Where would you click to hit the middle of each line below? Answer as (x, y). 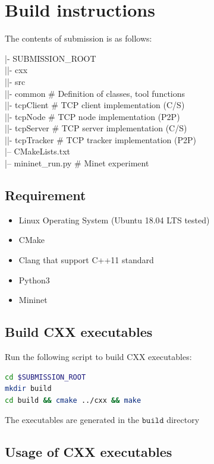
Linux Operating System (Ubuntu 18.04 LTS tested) (114, 220)
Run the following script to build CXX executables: (98, 357)
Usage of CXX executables (89, 452)
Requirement (45, 195)
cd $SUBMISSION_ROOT (45, 377)
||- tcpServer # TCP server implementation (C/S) (96, 128)
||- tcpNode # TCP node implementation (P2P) (92, 116)
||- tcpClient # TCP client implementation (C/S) (95, 105)
